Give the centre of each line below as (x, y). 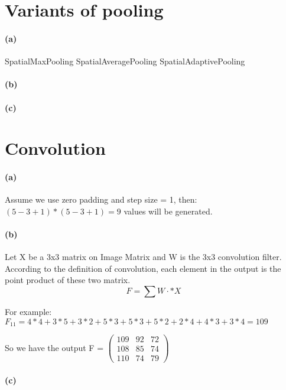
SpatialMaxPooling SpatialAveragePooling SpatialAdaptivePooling (125, 61)
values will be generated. (168, 211)
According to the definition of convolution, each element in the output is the (143, 268)
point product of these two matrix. (68, 280)
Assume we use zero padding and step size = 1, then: (101, 199)
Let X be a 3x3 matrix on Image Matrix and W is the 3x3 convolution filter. (143, 257)
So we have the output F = (54, 347)
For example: (28, 312)
